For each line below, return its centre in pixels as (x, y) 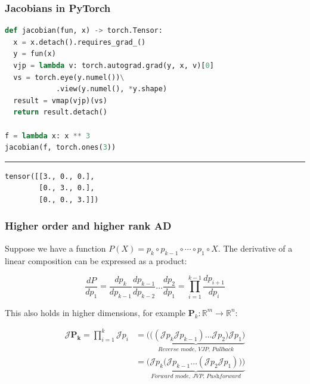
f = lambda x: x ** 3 (48, 136)
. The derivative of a (255, 248)
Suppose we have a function (55, 248)
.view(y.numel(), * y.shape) (111, 89)
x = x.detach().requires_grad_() (80, 42)
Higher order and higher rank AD (88, 226)
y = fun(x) (35, 54)
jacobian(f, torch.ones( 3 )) (61, 148)
